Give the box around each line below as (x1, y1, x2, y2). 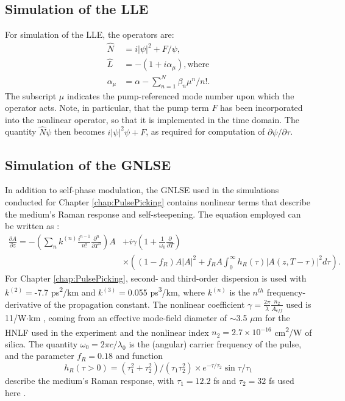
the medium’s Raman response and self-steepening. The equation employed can (5, 207, 301, 220)
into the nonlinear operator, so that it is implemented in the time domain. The (5, 113, 299, 126)
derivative (5, 297, 41, 310)
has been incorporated (220, 101, 303, 114)
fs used (268, 374, 294, 386)
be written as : (5, 219, 60, 232)
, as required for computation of (146, 125, 265, 138)
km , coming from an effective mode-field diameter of (29, 311, 227, 324)
